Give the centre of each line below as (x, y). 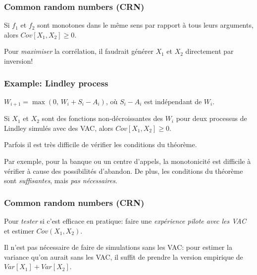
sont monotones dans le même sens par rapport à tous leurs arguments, (145, 25)
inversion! (19, 61)
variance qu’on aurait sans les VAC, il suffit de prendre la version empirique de (124, 256)
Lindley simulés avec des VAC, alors (59, 128)
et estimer (19, 230)
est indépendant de (173, 101)
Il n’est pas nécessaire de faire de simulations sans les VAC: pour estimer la (118, 247)
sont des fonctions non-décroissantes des (102, 118)
